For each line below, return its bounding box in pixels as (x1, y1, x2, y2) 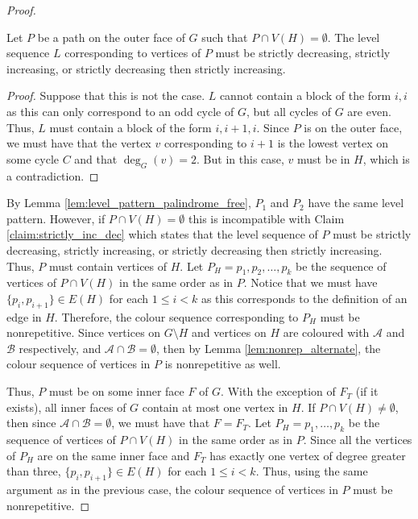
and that (74, 150, 118, 167)
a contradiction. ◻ (6, 167, 99, 184)
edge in (6, 308, 42, 325)
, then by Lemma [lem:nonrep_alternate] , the (155, 339, 381, 356)
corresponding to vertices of (64, 44, 201, 61)
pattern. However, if (6, 210, 106, 226)
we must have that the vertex (6, 135, 151, 152)
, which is (362, 150, 410, 167)
